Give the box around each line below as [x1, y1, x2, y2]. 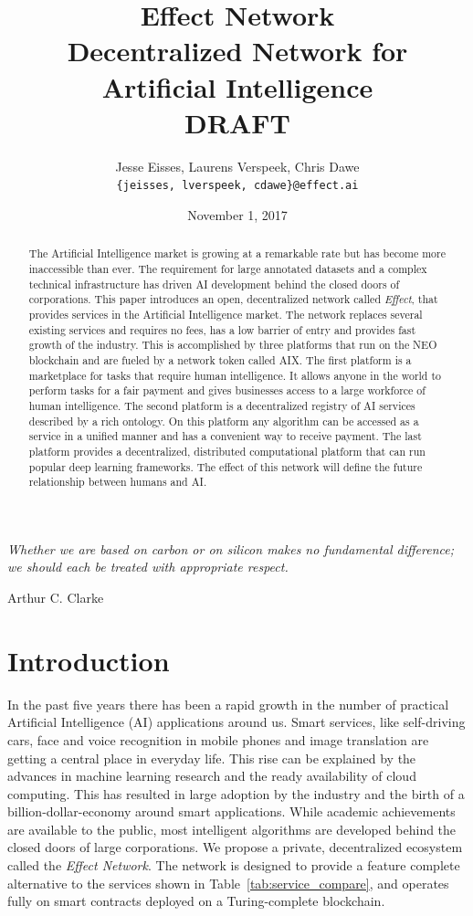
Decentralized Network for [67, 32, 408, 69]
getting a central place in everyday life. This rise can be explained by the [7, 748, 416, 767]
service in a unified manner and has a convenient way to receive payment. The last [28, 428, 422, 444]
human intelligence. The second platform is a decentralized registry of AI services [28, 397, 415, 413]
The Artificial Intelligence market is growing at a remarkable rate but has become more [28, 246, 446, 261]
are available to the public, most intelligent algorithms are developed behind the [7, 819, 457, 838]
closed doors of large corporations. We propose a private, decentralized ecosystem [7, 837, 463, 857]
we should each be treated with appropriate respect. [7, 557, 289, 576]
